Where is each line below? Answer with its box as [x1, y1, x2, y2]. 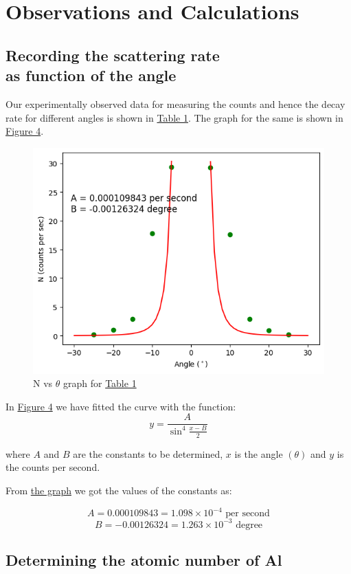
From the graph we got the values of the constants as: [5, 483, 232, 497]
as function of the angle [5, 65, 177, 86]
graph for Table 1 [63, 376, 137, 390]
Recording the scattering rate [5, 44, 220, 65]
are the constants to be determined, [73, 446, 223, 461]
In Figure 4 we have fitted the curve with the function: [5, 399, 236, 413]
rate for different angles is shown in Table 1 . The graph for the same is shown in [5, 110, 343, 124]
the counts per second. [5, 460, 100, 474]
